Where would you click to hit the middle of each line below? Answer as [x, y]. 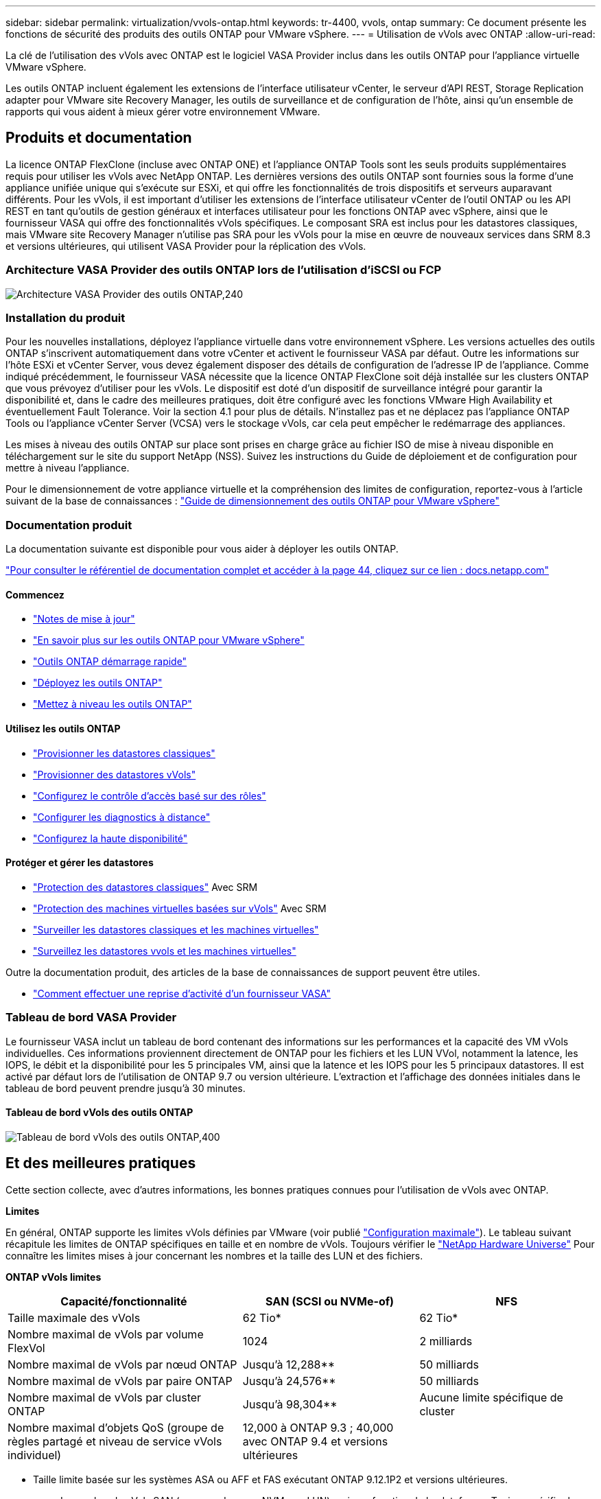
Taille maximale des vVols [74, 1317]
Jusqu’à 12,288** [289, 1364]
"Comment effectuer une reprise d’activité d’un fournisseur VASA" [182, 993]
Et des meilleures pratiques [101, 1163]
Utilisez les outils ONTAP [63, 728]
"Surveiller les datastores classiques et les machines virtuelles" [176, 929]
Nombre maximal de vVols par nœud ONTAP [122, 1364]
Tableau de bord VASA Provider [91, 1018]
